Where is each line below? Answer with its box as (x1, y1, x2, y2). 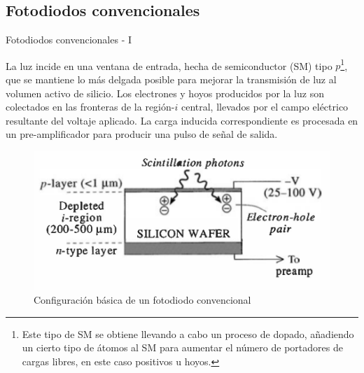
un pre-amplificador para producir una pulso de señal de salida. (6, 127, 278, 141)
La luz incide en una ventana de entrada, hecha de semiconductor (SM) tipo (6, 58, 332, 73)
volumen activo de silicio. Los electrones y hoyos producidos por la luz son (6, 85, 324, 100)
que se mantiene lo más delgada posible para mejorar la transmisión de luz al (6, 72, 337, 87)
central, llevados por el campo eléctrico (181, 99, 349, 114)
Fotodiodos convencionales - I (6, 32, 132, 47)
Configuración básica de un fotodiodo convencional (34, 293, 251, 307)
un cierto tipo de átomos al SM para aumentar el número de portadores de (22, 340, 343, 355)
